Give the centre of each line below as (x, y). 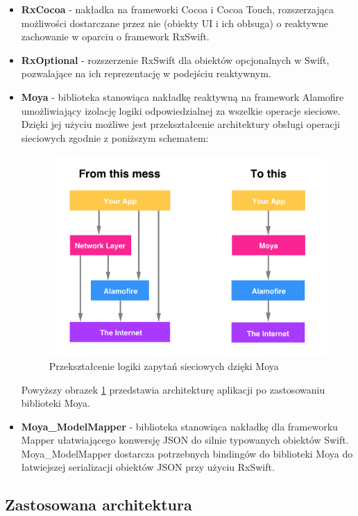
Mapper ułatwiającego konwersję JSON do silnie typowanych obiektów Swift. (185, 440)
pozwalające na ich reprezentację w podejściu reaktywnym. (146, 73)
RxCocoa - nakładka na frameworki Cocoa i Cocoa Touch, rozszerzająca (177, 9)
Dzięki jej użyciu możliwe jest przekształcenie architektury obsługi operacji (180, 124)
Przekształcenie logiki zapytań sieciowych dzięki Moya (164, 365)
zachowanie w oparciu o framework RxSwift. (115, 37)
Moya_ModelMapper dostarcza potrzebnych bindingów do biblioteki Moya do (187, 453)
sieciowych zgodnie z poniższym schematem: (115, 137)
